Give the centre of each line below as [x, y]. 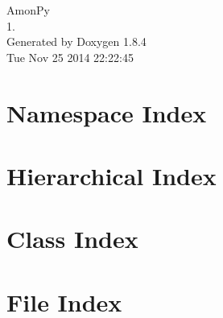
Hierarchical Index [111, 175]
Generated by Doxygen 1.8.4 [76, 41]
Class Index [72, 239]
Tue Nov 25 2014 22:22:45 [70, 57]
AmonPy [28, 10]
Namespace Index [107, 112]
